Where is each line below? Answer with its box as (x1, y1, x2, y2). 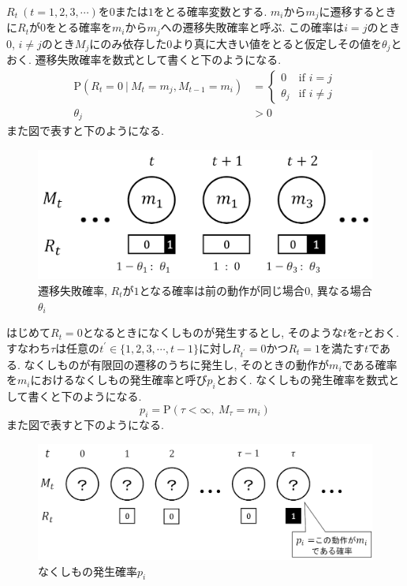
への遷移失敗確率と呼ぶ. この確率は (160, 19, 345, 35)
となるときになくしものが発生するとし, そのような (82, 324, 343, 341)
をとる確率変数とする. (153, 3, 267, 19)
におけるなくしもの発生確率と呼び (30, 371, 207, 388)
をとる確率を (45, 19, 112, 35)
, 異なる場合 (310, 282, 372, 299)
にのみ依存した (89, 35, 167, 51)
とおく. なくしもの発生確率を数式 (215, 371, 389, 388)
